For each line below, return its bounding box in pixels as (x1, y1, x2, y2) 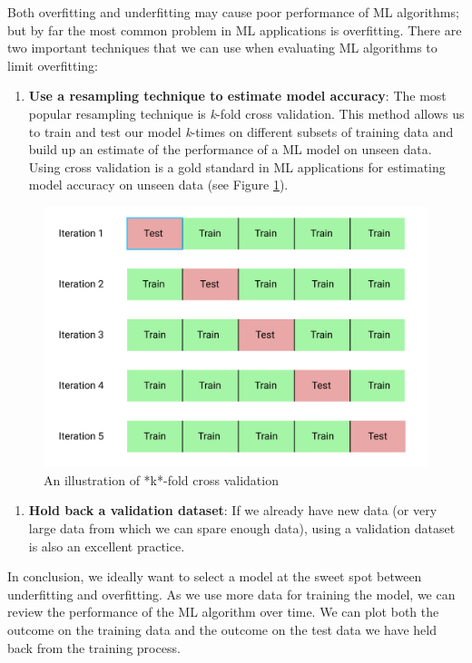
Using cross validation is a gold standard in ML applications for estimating (28, 157, 446, 176)
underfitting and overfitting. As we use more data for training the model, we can (7, 584, 456, 603)
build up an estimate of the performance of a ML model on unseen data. (28, 140, 432, 159)
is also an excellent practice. (28, 536, 185, 555)
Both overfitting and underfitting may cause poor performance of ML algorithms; (7, 3, 459, 21)
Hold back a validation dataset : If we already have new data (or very (28, 501, 438, 520)
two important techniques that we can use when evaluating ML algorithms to (7, 38, 438, 57)
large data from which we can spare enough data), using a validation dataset (28, 519, 456, 538)
